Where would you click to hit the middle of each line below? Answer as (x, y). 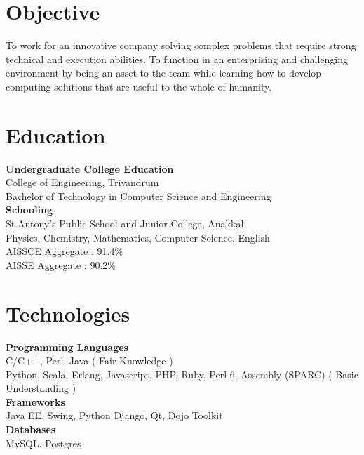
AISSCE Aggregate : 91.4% (65, 251)
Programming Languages (67, 347)
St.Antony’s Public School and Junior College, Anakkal (125, 223)
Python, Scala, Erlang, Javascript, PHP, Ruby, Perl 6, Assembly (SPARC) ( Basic (182, 374)
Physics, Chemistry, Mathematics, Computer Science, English (138, 237)
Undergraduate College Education (90, 168)
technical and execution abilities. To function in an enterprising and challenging (177, 59)
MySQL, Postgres (43, 443)
